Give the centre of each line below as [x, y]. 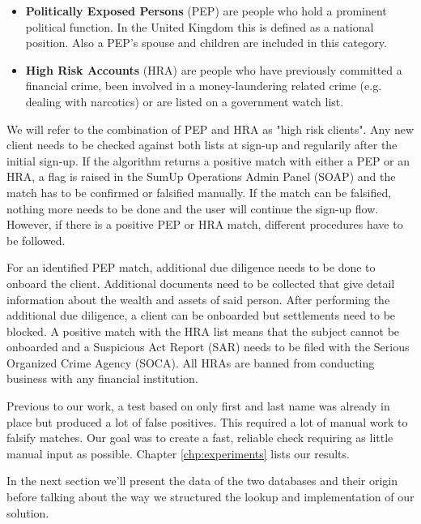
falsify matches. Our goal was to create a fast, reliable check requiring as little [200, 438]
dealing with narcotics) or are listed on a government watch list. [185, 101]
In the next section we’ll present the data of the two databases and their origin [202, 481]
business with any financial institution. [102, 378]
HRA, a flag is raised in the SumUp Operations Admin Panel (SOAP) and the [201, 176]
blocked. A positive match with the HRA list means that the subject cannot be [203, 331]
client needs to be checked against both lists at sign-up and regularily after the [202, 145]
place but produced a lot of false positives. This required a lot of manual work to [207, 421]
